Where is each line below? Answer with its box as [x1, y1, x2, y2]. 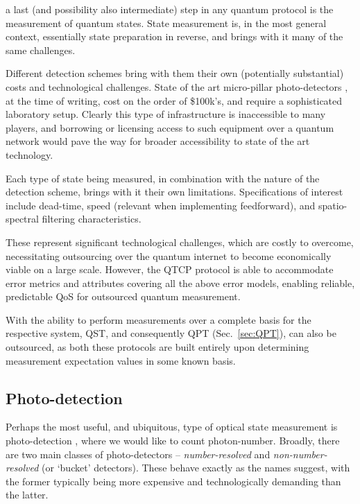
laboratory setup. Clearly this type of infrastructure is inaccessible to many [6, 107, 326, 121]
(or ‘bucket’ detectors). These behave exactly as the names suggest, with [42, 460, 350, 475]
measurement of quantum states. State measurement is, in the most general [6, 15, 327, 30]
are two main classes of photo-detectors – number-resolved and [6, 446, 271, 461]
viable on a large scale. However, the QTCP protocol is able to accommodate [6, 262, 334, 277]
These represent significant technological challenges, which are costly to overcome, [6, 234, 354, 249]
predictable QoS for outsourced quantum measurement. [6, 289, 241, 304]
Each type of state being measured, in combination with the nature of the [6, 171, 320, 185]
